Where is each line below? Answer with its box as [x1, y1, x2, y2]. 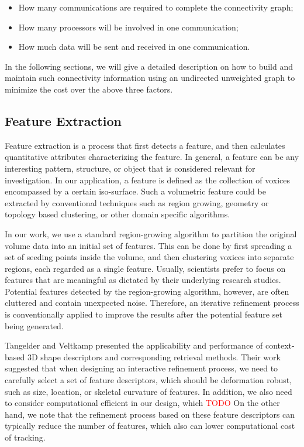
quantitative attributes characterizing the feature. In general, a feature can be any [5, 151, 299, 163]
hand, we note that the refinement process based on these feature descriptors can [5, 408, 295, 420]
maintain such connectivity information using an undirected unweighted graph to [5, 71, 295, 84]
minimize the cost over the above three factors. [5, 83, 173, 95]
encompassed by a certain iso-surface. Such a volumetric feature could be [5, 185, 266, 197]
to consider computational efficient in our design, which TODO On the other [5, 397, 280, 409]
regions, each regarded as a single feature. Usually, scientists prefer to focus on [5, 262, 286, 274]
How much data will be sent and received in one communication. [18, 40, 250, 53]
